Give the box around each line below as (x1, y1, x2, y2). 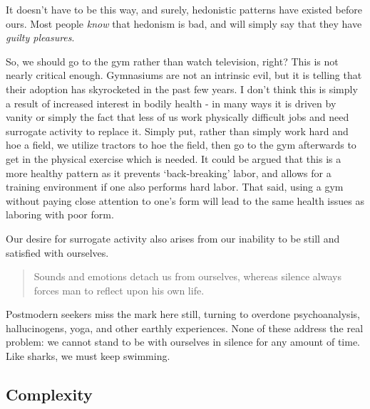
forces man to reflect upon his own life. (34, 282, 205, 297)
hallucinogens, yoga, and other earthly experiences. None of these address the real (6, 320, 364, 335)
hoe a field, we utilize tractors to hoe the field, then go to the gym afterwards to (6, 137, 356, 152)
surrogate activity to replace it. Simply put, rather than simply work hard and (6, 123, 349, 138)
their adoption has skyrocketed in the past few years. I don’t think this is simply (6, 81, 358, 96)
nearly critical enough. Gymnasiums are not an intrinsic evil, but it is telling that (6, 68, 362, 83)
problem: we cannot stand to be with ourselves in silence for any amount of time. (6, 334, 361, 349)
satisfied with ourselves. (6, 245, 109, 260)
